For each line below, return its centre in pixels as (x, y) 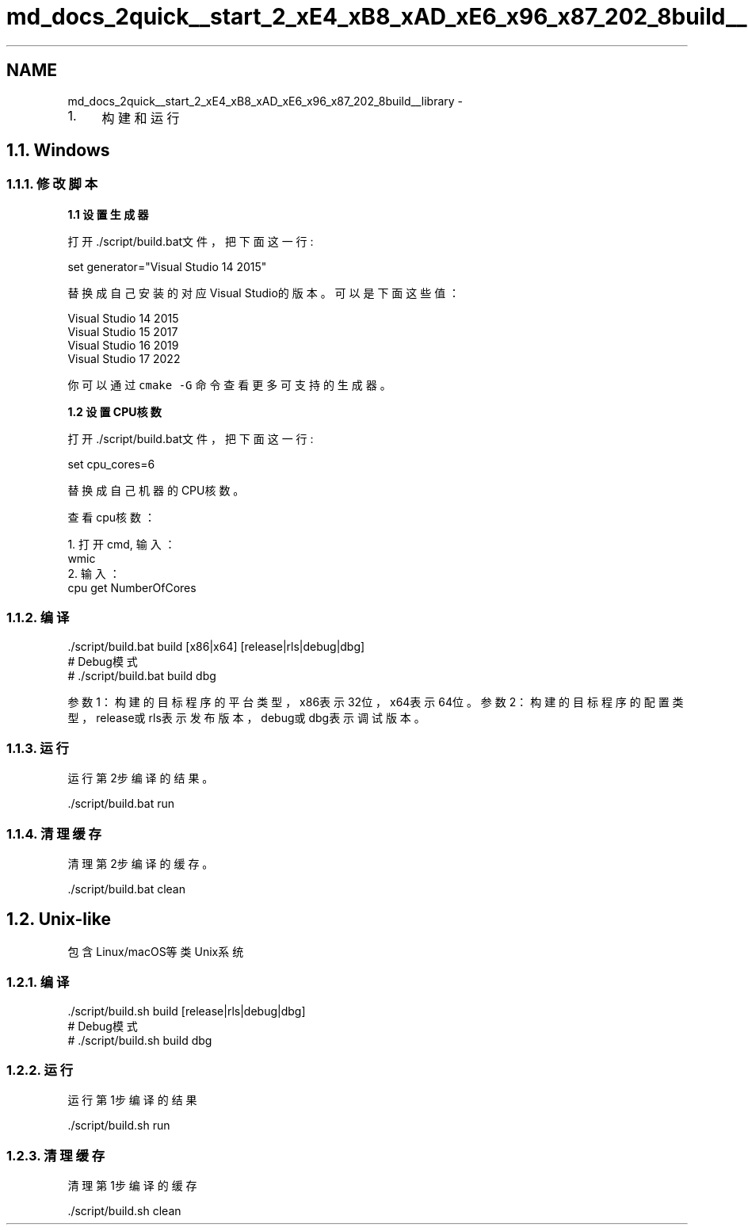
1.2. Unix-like (59, 919)
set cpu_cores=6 (111, 464)
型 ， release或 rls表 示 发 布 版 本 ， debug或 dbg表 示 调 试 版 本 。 (246, 717)
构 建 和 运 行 (141, 118)
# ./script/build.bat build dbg (142, 675)
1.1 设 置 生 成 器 (108, 214)
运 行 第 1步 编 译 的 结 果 (132, 1100)
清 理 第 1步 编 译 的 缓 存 (132, 1186)
